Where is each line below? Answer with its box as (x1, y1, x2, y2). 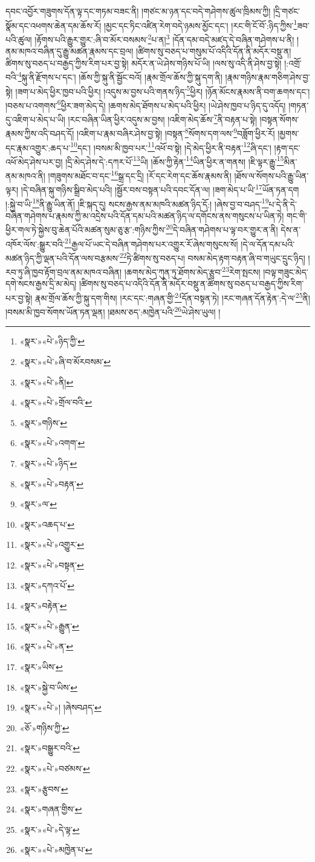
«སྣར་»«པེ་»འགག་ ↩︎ (19, 436, 85, 449)
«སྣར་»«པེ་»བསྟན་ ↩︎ (19, 559, 84, 571)
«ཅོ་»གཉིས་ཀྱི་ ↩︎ (19, 721, 70, 734)
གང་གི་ (286, 209, 307, 222)
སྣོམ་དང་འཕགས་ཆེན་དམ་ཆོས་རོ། (5, 19, 102, 31)
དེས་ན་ (281, 223, 301, 236)
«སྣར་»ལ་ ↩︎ (19, 498, 57, 510)
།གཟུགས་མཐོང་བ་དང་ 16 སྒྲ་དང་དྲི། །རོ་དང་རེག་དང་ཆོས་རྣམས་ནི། (48, 168, 232, 182)
